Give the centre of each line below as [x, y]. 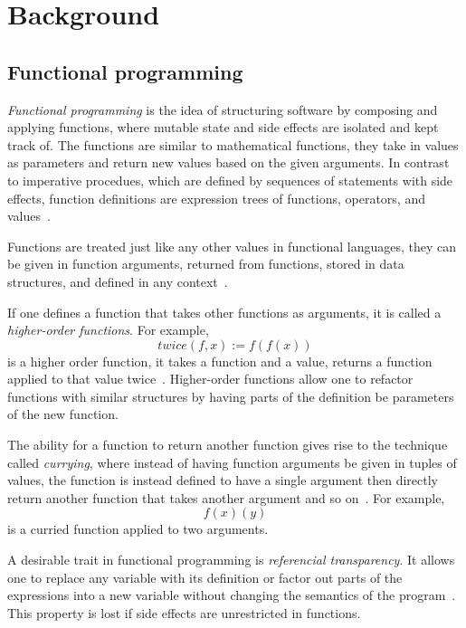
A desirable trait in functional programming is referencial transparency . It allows [231, 560]
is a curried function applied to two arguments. [138, 529]
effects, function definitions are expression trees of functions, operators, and [216, 198]
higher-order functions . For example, [108, 330]
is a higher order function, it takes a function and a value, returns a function [220, 361]
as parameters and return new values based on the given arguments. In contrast [228, 162]
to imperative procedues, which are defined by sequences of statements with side [230, 180]
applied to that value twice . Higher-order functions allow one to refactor [210, 379]
